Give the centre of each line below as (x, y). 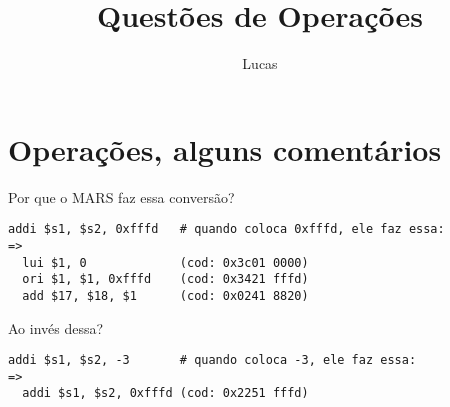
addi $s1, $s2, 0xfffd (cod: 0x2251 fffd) (165, 393)
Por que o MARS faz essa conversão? (121, 196)
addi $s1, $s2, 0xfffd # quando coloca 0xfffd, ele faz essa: (226, 229)
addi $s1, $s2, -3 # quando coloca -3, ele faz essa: (212, 360)
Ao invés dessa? (56, 327)
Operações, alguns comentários (225, 148)
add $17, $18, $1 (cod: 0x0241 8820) (165, 295)
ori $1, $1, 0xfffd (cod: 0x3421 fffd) (165, 279)
